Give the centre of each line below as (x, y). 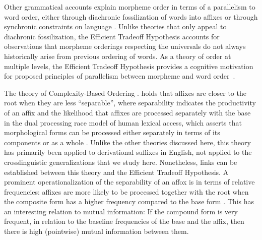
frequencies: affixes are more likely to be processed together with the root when (126, 191)
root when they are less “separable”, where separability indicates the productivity (130, 103)
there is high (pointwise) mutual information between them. (96, 231)
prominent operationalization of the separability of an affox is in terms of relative (129, 182)
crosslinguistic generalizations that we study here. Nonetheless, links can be (121, 162)
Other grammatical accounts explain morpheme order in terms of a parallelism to (130, 7)
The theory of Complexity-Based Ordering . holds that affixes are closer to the (125, 93)
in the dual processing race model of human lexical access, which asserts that (123, 122)
